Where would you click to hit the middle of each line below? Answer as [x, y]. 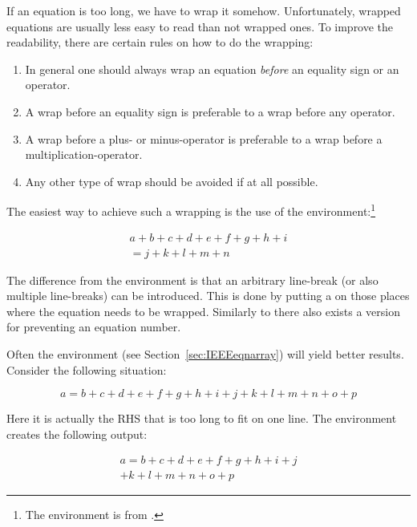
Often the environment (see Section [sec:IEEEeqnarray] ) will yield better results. [205, 354]
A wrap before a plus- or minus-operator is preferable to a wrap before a [204, 138]
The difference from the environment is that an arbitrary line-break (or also [192, 280]
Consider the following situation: [87, 369]
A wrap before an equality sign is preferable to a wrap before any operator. [210, 111]
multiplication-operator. [84, 154]
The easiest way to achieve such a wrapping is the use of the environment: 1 [191, 210]
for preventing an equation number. [94, 327]
